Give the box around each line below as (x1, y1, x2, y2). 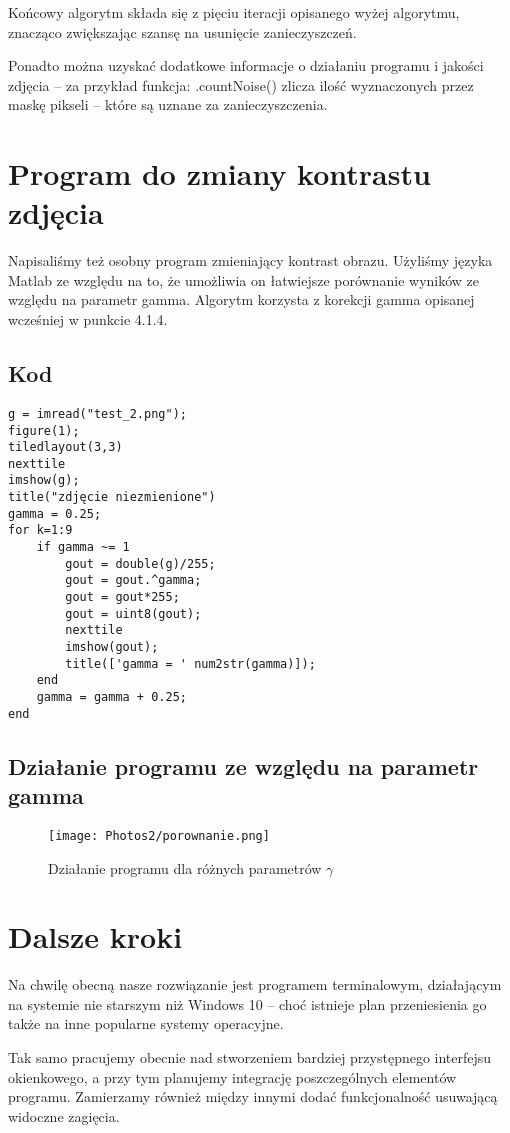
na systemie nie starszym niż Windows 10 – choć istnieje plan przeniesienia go (8, 993, 487, 1014)
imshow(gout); (65, 640, 159, 655)
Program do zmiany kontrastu (8, 153, 431, 194)
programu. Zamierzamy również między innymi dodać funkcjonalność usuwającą (8, 1086, 498, 1107)
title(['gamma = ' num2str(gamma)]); (65, 656, 316, 671)
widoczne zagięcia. (8, 1105, 120, 1126)
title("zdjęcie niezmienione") (8, 490, 216, 505)
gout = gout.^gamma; (65, 573, 202, 588)
